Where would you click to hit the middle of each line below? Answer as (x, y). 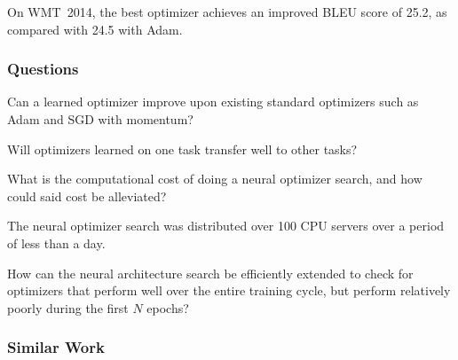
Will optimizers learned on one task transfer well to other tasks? (182, 149)
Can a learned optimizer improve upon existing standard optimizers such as (213, 102)
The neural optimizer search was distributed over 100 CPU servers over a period (226, 226)
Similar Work (56, 347)
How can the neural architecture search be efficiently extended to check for (210, 273)
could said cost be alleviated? (87, 196)
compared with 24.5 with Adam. (95, 29)
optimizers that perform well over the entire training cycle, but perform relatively (229, 290)
